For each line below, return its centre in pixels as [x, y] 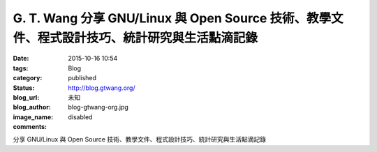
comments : [30, 127]
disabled [80, 117]
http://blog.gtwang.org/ [102, 88]
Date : [21, 59]
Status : [24, 88]
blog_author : [32, 107]
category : [28, 78]
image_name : [33, 117]
